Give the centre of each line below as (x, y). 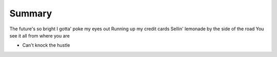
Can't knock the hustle (46, 45)
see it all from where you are (40, 35)
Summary (31, 13)
